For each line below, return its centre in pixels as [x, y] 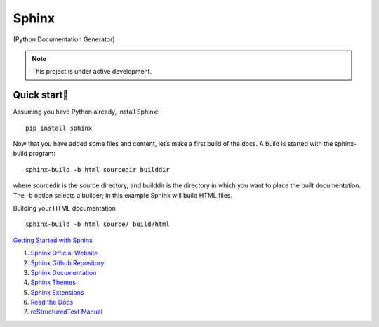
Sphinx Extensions [57, 292]
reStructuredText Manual [67, 312]
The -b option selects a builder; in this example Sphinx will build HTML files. [123, 195]
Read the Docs [52, 302]
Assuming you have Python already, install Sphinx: [86, 112]
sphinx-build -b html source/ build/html [98, 224]
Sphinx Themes [53, 282]
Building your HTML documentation [64, 208]
